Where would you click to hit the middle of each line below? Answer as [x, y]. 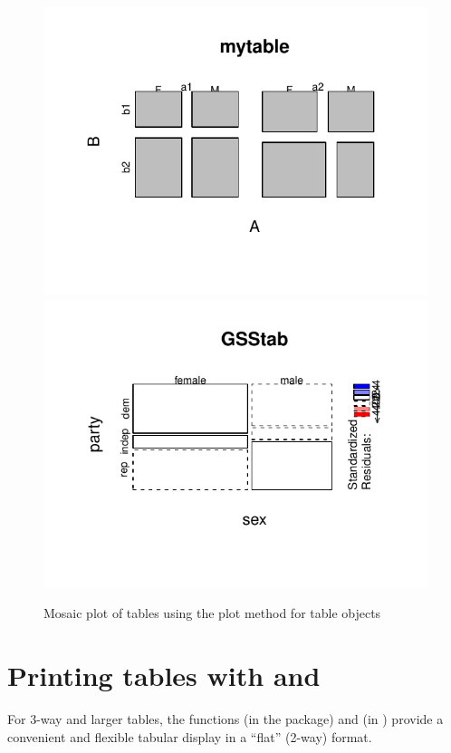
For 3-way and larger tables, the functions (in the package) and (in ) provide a [225, 718]
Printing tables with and [164, 675]
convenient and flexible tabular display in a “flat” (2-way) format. [190, 736]
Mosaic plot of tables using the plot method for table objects [212, 613]
